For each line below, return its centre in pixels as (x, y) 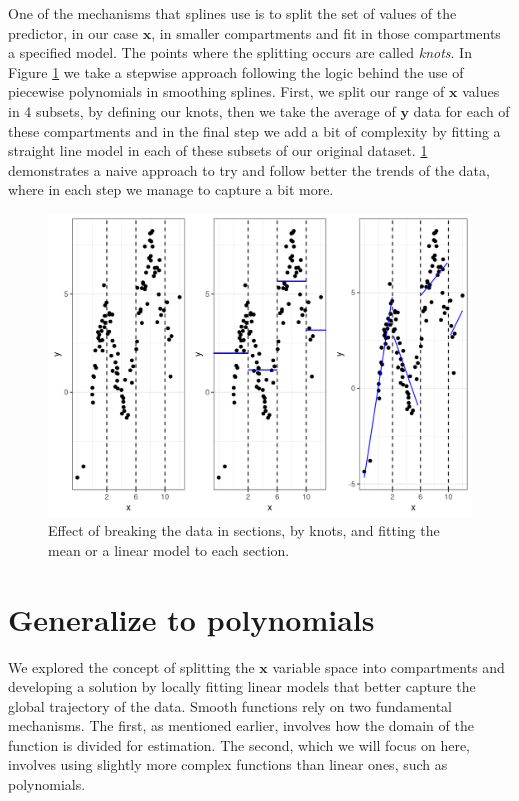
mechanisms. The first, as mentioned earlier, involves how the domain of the (241, 725)
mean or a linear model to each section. (169, 549)
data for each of (461, 110)
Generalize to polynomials (191, 618)
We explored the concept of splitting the (131, 666)
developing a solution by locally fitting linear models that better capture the (242, 686)
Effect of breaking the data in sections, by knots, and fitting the (244, 530)
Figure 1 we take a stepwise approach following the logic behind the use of (236, 71)
